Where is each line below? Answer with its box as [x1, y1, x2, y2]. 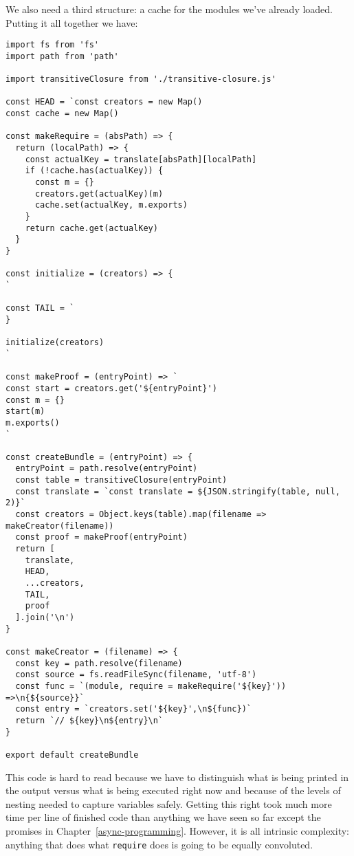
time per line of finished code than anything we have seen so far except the [5, 810, 321, 824]
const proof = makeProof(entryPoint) [15, 532, 188, 542]
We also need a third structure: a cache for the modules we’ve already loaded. [5, 2, 333, 16]
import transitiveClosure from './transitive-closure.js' [5, 74, 276, 85]
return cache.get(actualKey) [25, 223, 158, 233]
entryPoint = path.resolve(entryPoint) [15, 463, 198, 474]
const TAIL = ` [5, 303, 75, 314]
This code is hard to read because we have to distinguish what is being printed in [5, 769, 349, 784]
